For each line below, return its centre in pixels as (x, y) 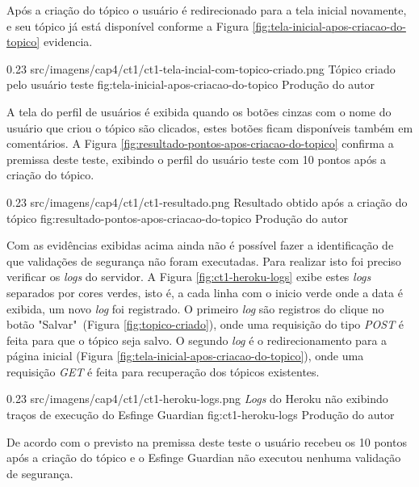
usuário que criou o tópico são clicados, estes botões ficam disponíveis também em (210, 127)
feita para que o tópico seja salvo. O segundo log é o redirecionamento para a (197, 340)
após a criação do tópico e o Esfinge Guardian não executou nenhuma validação (204, 458)
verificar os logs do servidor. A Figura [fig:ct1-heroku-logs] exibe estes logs (189, 277)
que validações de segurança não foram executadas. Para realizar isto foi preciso (204, 260)
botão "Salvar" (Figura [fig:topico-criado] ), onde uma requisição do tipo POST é (205, 324)
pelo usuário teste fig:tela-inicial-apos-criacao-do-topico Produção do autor (191, 84)
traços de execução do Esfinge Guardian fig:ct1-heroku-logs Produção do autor (201, 415)
